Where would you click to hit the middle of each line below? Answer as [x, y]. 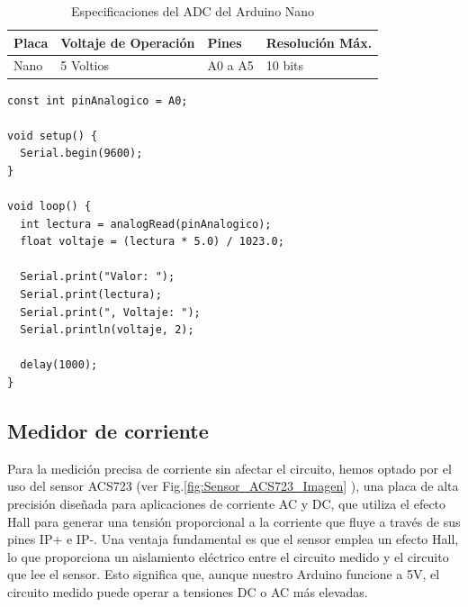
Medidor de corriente [108, 431]
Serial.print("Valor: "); [98, 277]
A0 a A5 [230, 65]
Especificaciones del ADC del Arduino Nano [193, 11]
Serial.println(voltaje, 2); [107, 330]
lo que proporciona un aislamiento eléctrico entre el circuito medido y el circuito [228, 556]
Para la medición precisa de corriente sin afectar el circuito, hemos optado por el [229, 468]
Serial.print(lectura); [91, 295]
